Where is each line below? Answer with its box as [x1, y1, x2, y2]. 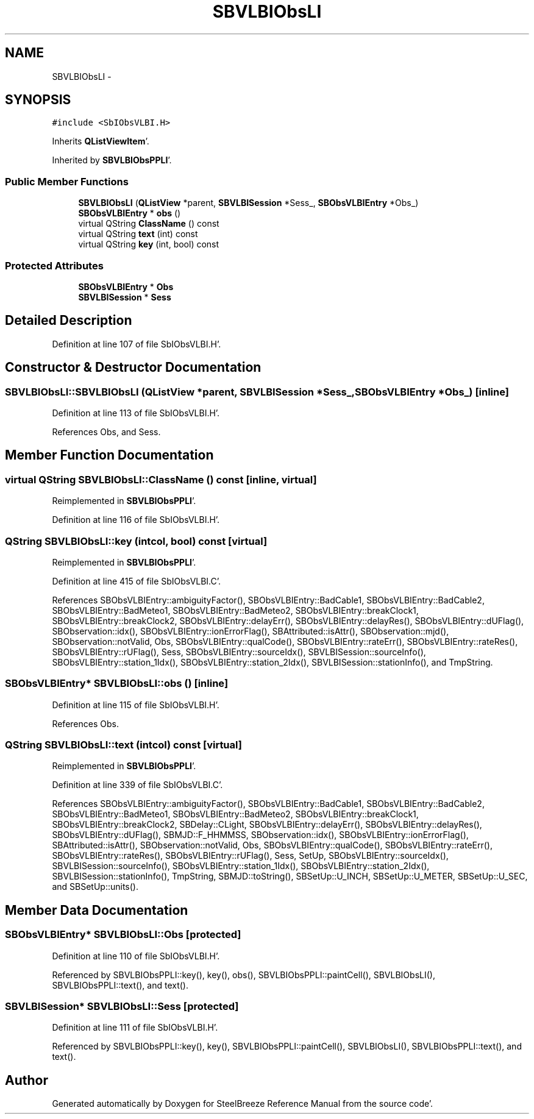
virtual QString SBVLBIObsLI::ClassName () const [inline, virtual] [5, 473, 317, 486]
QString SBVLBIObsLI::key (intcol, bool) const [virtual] [5, 535, 268, 547]
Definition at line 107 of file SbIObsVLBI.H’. [52, 338, 221, 349]
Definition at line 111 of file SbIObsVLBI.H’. [52, 1022, 218, 1033]
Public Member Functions [5, 175, 129, 188]
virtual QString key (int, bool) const [78, 239, 219, 250]
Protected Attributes [5, 259, 104, 272]
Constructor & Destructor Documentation [5, 360, 262, 375]
